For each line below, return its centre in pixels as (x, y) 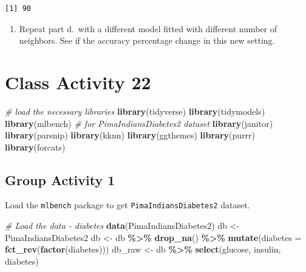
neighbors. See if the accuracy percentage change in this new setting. (147, 40)
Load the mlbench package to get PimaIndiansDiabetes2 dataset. (127, 205)
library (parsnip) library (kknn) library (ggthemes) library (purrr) (130, 135)
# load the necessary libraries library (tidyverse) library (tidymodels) (135, 111)
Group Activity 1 (60, 179)
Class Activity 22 (78, 82)
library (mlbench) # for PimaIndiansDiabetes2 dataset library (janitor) (139, 123)
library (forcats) (35, 147)
